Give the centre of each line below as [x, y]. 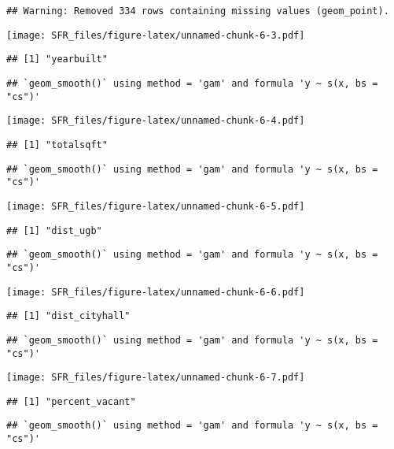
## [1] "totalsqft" [57, 145]
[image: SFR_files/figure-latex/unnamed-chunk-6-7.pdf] [156, 378]
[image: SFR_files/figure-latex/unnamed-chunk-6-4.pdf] [156, 121]
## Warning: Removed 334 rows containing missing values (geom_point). [198, 11]
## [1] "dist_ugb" [54, 230]
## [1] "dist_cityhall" [68, 316]
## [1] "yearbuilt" [57, 59]
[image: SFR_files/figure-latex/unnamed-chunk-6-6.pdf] [156, 292]
